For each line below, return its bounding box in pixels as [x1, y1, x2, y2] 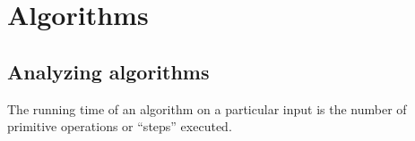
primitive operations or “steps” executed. [7, 117, 232, 136]
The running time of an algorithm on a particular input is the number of [7, 99, 407, 118]
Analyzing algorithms [7, 57, 210, 85]
